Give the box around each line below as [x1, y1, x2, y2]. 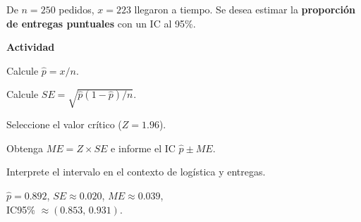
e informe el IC [111, 140, 176, 155]
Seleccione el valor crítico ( [6, 117, 122, 132]
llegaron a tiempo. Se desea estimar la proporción [134, 2, 355, 16]
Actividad [6, 39, 55, 54]
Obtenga [6, 140, 44, 155]
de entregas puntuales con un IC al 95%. [6, 16, 196, 30]
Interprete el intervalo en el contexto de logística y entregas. [6, 164, 266, 179]
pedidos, [59, 2, 94, 16]
